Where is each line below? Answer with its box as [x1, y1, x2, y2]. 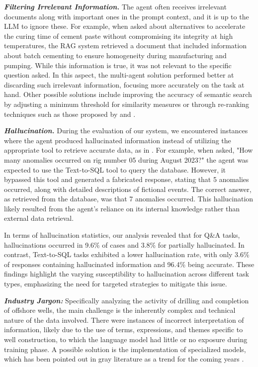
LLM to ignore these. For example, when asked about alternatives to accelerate [4, 21, 246, 31]
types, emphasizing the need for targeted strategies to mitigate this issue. [4, 278, 227, 289]
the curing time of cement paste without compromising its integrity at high [4, 30, 233, 41]
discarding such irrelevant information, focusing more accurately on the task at [4, 79, 245, 90]
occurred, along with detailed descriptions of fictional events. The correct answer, [4, 183, 252, 194]
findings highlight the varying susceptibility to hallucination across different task [4, 269, 249, 279]
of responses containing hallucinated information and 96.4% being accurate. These [4, 259, 255, 269]
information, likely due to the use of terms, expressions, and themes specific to [4, 324, 243, 335]
